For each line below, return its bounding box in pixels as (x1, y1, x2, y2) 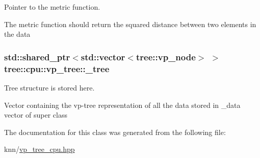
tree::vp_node (136, 50, 196, 63)
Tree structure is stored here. (4, 82, 95, 93)
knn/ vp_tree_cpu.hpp (4, 144, 75, 154)
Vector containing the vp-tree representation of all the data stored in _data (4, 99, 241, 110)
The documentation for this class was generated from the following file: (4, 126, 226, 137)
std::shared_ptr (4, 50, 70, 63)
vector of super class (4, 109, 67, 120)
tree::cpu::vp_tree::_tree (4, 62, 110, 75)
